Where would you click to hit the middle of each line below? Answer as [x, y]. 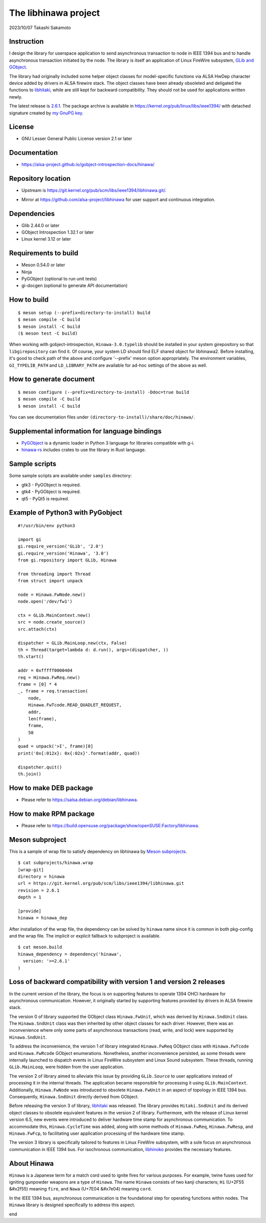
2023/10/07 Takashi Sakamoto [40, 28]
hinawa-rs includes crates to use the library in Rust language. [84, 450]
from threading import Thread [54, 574]
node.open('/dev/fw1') [45, 602]
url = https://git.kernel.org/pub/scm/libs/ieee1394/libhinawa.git [101, 883]
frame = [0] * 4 [37, 684]
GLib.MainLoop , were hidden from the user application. [66, 1067]
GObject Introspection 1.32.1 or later [58, 232]
